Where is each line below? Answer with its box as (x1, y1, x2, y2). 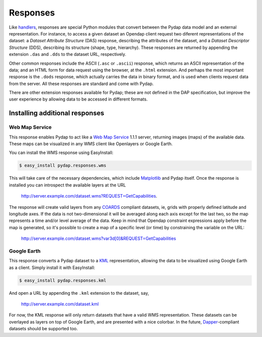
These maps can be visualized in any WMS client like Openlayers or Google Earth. (9, 141, 173, 147)
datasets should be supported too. (9, 326, 78, 332)
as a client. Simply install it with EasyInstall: (9, 265, 96, 270)
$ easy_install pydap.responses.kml (19, 277, 107, 283)
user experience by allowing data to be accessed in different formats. (9, 96, 148, 102)
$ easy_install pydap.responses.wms (19, 163, 107, 168)
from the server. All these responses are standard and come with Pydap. (9, 81, 154, 86)
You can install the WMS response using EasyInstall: (9, 150, 114, 155)
